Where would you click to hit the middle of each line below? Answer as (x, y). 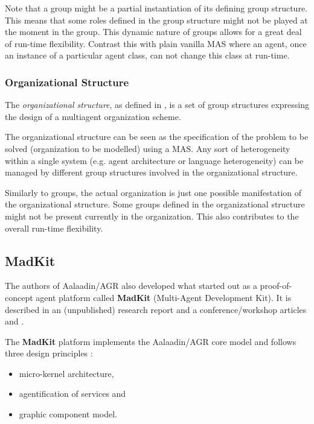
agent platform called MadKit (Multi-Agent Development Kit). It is (164, 297)
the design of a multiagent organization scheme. (93, 116)
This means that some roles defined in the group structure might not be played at (156, 20)
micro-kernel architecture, (66, 373)
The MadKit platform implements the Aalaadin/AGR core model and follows (151, 341)
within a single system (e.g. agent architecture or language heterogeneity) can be (154, 160)
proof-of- (276, 286)
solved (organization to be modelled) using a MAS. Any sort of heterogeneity (148, 148)
